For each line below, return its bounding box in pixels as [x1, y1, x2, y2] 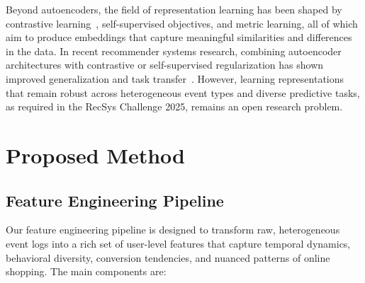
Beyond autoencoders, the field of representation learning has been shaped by [6, 2, 342, 16]
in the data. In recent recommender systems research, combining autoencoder [6, 43, 342, 58]
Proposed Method [6, 140, 185, 169]
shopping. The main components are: [6, 264, 167, 279]
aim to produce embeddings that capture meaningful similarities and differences [6, 30, 352, 45]
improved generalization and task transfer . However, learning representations [6, 71, 344, 86]
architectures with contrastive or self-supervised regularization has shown [6, 57, 324, 72]
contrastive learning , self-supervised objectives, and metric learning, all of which [6, 16, 358, 30]
